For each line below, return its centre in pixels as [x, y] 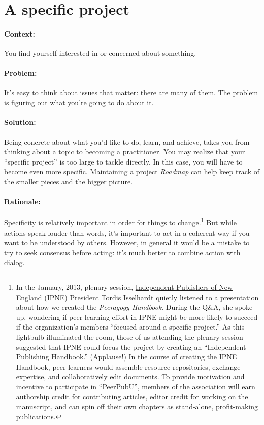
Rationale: [22, 201]
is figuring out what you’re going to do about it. [79, 102]
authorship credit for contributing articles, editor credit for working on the [132, 396]
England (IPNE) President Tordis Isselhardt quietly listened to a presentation [137, 297]
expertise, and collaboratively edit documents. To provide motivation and [130, 377]
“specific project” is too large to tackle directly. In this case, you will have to [123, 161]
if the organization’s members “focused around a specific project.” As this [130, 327]
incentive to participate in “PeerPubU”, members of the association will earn [136, 386]
